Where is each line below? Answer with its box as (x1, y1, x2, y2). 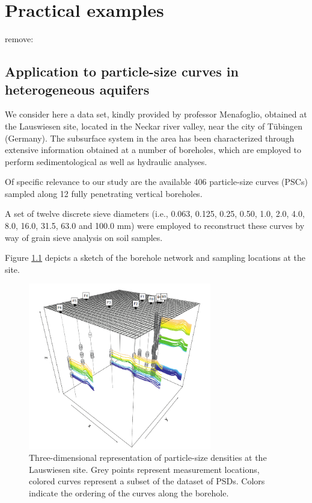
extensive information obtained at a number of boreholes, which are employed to (5, 143, 302, 156)
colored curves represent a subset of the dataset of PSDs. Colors (29, 475, 265, 487)
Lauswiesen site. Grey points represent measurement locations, (29, 463, 260, 475)
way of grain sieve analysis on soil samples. (5, 231, 163, 243)
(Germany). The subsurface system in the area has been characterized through (5, 131, 295, 144)
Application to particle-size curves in (5, 62, 239, 81)
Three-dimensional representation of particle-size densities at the (29, 451, 267, 464)
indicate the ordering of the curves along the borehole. (29, 486, 229, 499)
